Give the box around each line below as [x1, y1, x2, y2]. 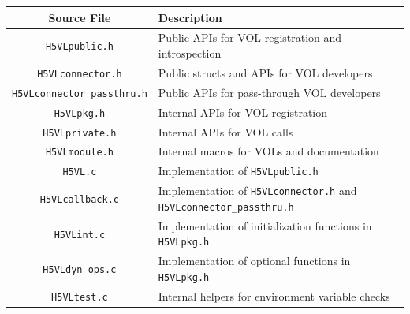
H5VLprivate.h [43, 127, 117, 139]
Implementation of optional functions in [158, 252, 351, 269]
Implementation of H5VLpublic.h [158, 163, 319, 179]
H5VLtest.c [51, 291, 108, 303]
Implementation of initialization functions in [158, 217, 372, 234]
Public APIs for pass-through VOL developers [158, 84, 381, 100]
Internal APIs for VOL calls [158, 123, 293, 140]
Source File [48, 9, 111, 25]
